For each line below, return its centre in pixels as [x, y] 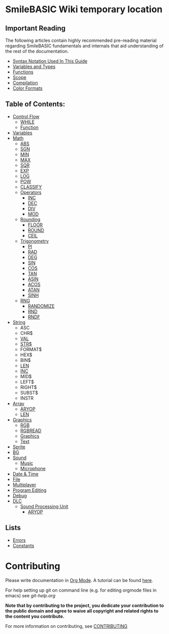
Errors [19, 540]
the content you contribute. [35, 616]
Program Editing [29, 490]
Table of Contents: [35, 104]
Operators [31, 192]
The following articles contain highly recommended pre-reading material [81, 40]
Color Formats [27, 88]
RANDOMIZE [41, 306]
